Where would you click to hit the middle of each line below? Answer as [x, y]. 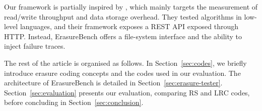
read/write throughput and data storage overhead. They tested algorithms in [123, 16]
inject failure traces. [35, 46]
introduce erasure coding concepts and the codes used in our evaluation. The [122, 73]
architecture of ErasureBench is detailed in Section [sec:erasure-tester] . [113, 83]
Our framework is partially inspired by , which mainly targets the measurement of [131, 7]
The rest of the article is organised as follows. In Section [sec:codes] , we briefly [125, 63]
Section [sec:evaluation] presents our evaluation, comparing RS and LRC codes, [127, 92]
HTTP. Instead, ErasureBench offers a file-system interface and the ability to [123, 36]
